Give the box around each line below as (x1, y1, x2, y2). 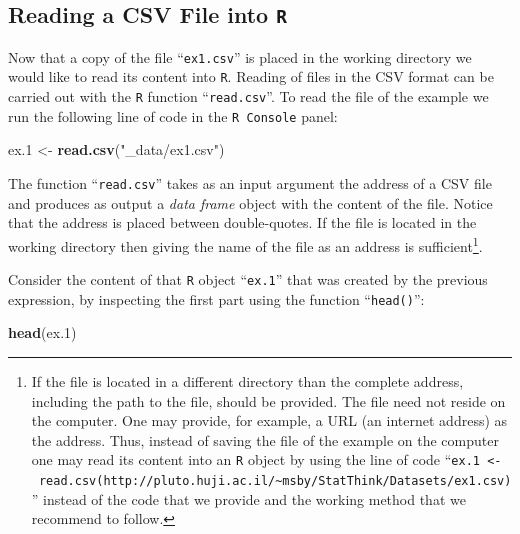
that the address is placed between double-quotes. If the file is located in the (8, 212, 477, 233)
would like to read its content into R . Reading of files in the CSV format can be (8, 66, 494, 87)
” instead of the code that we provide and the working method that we (31, 488, 466, 509)
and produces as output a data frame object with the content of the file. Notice (8, 192, 493, 213)
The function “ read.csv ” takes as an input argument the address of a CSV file (8, 173, 492, 193)
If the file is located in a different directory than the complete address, (31, 371, 464, 391)
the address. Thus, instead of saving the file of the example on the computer (31, 429, 499, 450)
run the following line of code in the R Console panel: (8, 105, 338, 126)
